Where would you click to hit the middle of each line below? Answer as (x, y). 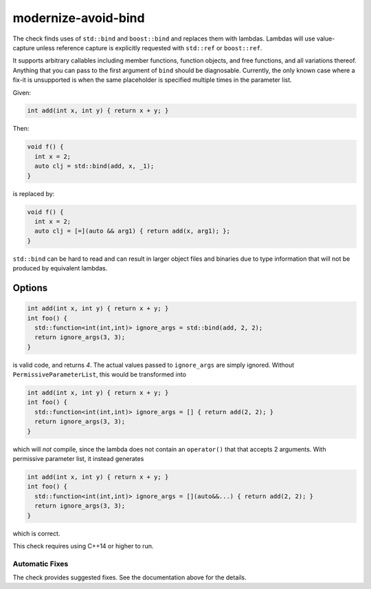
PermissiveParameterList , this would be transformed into (100, 374)
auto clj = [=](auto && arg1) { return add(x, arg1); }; (132, 231)
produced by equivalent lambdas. (60, 268)
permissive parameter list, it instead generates (78, 459)
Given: (22, 92)
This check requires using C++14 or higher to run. (83, 546)
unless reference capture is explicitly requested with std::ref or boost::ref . (149, 47)
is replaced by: (34, 193)
